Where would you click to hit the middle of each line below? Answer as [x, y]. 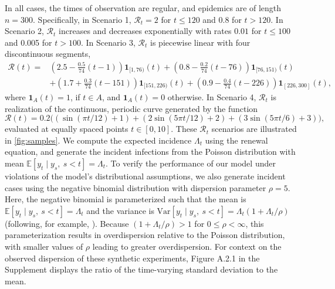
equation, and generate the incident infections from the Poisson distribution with [150, 152]
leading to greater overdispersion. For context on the [187, 246]
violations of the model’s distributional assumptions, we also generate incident [145, 176]
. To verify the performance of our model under [191, 163]
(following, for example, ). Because [67, 223]
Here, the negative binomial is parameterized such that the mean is [126, 199]
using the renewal [236, 140]
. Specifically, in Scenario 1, [82, 19]
